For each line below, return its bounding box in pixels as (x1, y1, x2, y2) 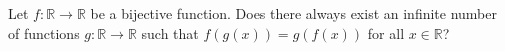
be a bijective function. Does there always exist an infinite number (90, 3, 497, 23)
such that (141, 22, 199, 43)
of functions (8, 22, 80, 43)
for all (367, 22, 405, 43)
